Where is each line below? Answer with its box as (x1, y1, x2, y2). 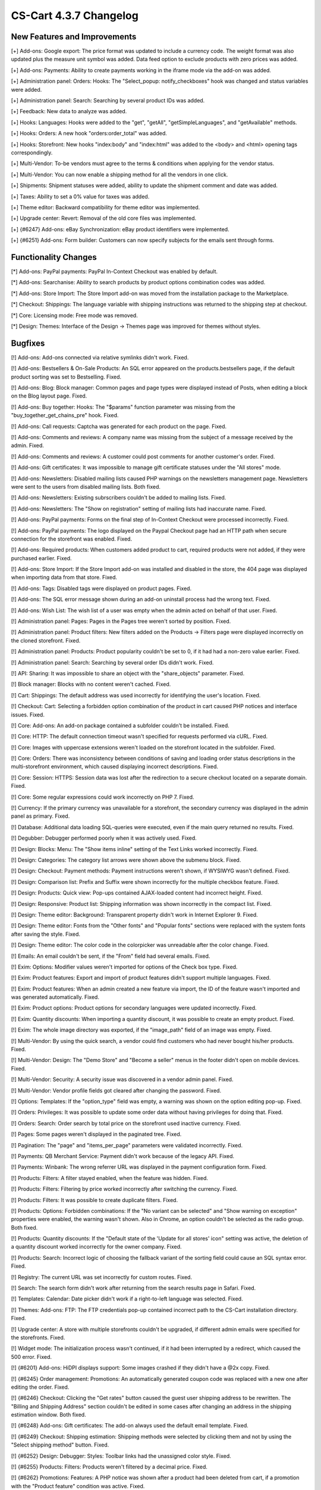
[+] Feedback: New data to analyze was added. (11, 108, 127, 115)
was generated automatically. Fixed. (11, 994, 99, 1001)
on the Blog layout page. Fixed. (11, 392, 87, 399)
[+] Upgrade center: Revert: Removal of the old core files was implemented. (11, 215, 196, 222)
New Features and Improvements (11, 32, 137, 42)
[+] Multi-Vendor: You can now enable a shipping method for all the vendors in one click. (11, 170, 228, 178)
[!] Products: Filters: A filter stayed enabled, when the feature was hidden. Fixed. (11, 1174, 208, 1181)
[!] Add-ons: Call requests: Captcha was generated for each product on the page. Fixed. (11, 423, 227, 430)
